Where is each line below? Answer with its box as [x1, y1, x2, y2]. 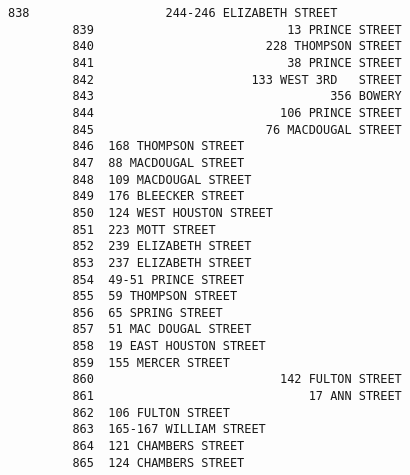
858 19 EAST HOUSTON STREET [72, 339, 266, 354]
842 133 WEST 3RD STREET [72, 72, 402, 87]
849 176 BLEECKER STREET [72, 189, 245, 204]
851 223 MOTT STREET [72, 222, 216, 237]
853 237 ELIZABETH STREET [72, 255, 252, 270]
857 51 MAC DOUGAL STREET [72, 322, 252, 337]
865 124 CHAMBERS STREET [72, 455, 245, 470]
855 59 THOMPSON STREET [72, 289, 238, 304]
